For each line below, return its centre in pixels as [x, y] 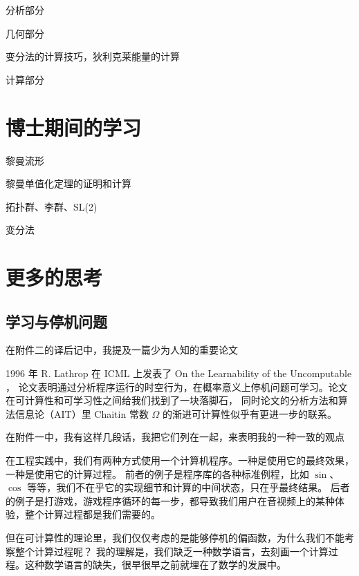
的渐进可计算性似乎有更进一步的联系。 [250, 413]
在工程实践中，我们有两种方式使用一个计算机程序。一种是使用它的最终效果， [180, 460]
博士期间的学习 [74, 127]
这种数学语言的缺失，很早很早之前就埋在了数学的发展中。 [155, 565]
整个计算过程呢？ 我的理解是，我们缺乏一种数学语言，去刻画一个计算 [172, 551]
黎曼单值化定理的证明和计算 [68, 183]
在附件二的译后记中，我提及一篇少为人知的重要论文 [122, 350]
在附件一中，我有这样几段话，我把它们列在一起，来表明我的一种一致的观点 [175, 437]
